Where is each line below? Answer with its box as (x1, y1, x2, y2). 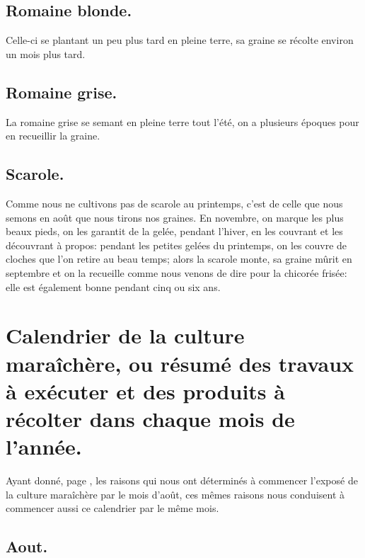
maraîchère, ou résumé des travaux (6, 348, 354, 377)
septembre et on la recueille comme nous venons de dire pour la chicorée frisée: (6, 265, 347, 280)
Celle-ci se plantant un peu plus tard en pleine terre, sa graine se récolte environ (6, 33, 354, 47)
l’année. (6, 432, 82, 461)
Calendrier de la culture (6, 321, 245, 350)
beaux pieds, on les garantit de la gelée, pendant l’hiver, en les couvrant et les (6, 224, 343, 239)
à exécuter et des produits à (6, 376, 285, 405)
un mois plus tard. (6, 46, 86, 61)
